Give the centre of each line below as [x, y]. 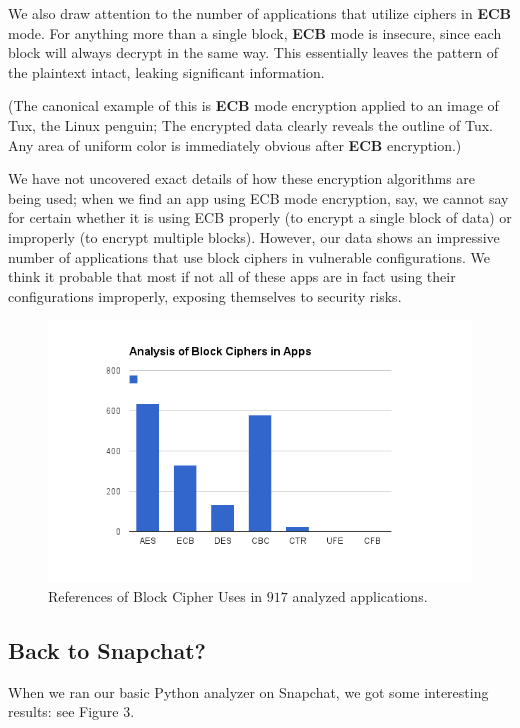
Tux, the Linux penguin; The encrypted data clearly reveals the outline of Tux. [250, 124]
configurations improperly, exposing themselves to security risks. [205, 295]
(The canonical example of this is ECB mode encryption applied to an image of [253, 105]
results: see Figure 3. [71, 711]
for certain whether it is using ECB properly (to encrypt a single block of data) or [260, 217]
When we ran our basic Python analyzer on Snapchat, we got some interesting [248, 691]
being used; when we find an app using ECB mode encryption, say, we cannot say [258, 197]
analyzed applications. [360, 596]
